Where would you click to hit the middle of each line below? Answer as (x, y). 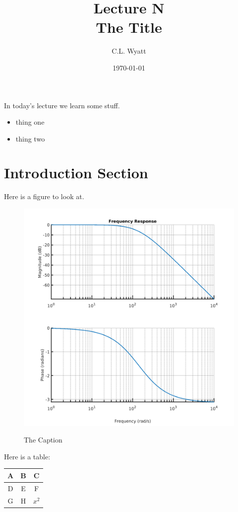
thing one (30, 122)
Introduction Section (76, 173)
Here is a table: (27, 456)
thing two (30, 138)
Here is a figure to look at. (44, 196)
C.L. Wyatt (129, 51)
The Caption (43, 440)
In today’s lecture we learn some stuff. (62, 105)
